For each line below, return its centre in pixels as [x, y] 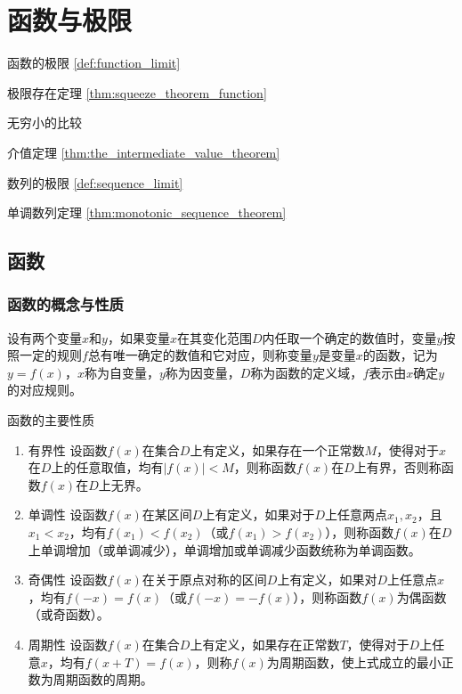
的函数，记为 [400, 355]
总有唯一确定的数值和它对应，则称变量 [200, 355]
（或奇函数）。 [69, 614]
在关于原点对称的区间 [204, 580]
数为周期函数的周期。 [90, 679]
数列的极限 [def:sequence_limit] [95, 182]
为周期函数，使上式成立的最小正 [360, 661]
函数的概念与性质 [65, 304]
